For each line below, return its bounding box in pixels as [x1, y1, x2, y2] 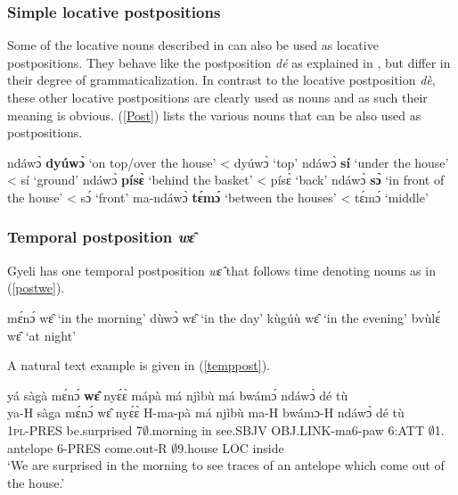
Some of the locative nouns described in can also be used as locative [7, 36, 379, 54]
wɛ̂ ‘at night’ [7, 326, 77, 344]
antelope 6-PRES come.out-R [7, 438, 168, 457]
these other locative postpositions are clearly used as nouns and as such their [7, 88, 428, 106]
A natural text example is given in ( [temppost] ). [7, 356, 270, 375]
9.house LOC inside [177, 438, 284, 457]
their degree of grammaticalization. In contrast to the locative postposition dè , [7, 70, 436, 89]
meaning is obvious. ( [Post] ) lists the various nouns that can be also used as [7, 105, 421, 124]
